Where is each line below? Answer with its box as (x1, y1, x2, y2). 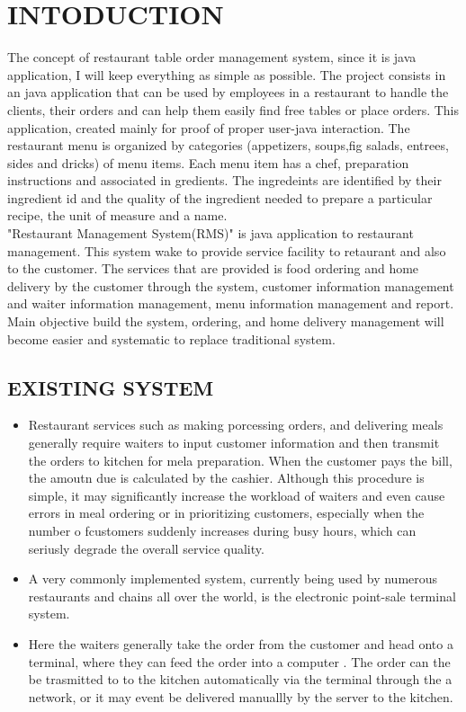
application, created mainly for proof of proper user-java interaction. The (7, 118, 410, 137)
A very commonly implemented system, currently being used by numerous (28, 569, 438, 588)
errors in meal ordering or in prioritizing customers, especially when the (28, 503, 425, 522)
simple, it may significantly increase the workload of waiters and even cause (28, 485, 445, 504)
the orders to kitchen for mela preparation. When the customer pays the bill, (28, 450, 453, 469)
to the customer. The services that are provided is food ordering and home (7, 259, 419, 278)
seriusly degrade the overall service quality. (28, 538, 264, 557)
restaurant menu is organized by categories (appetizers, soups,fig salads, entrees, (7, 136, 449, 155)
